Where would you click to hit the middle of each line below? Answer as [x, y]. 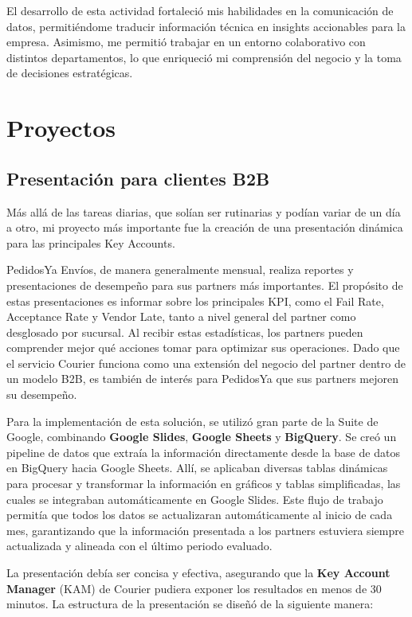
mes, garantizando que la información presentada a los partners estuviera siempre [205, 530]
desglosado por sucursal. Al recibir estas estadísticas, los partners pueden [185, 332]
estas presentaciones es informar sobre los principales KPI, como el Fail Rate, [195, 301]
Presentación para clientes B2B [138, 178]
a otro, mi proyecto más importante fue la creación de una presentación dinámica [205, 227]
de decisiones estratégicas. [70, 73]
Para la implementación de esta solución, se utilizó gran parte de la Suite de [192, 421]
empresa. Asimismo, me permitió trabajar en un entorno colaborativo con [186, 42]
